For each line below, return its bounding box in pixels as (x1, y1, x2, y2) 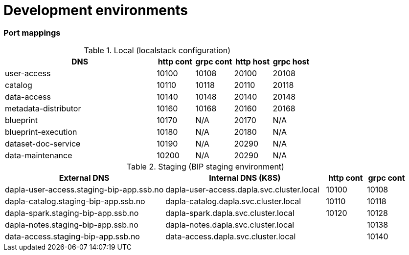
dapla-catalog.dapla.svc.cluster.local (165, 196, 301, 207)
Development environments (3, 2, 188, 19)
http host (235, 57, 270, 67)
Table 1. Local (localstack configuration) (84, 45, 231, 56)
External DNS (59, 173, 110, 183)
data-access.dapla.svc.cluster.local (165, 232, 296, 242)
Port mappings (3, 27, 61, 38)
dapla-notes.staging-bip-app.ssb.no (5, 220, 138, 230)
